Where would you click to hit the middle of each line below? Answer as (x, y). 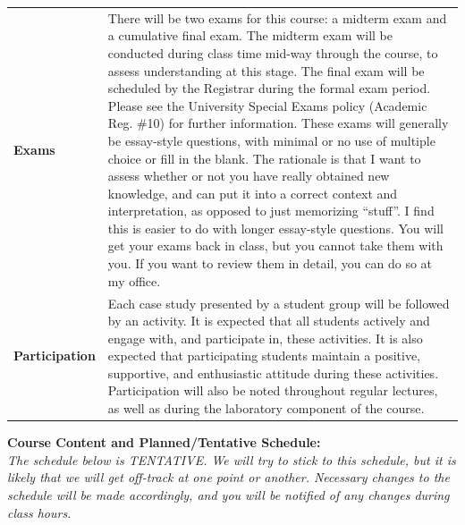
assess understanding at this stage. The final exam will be (266, 70)
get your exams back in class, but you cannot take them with (275, 246)
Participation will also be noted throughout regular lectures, (273, 390)
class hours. (39, 512)
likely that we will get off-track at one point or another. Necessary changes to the (228, 477)
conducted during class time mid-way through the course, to (273, 52)
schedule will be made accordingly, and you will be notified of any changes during (228, 494)
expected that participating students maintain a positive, (264, 356)
